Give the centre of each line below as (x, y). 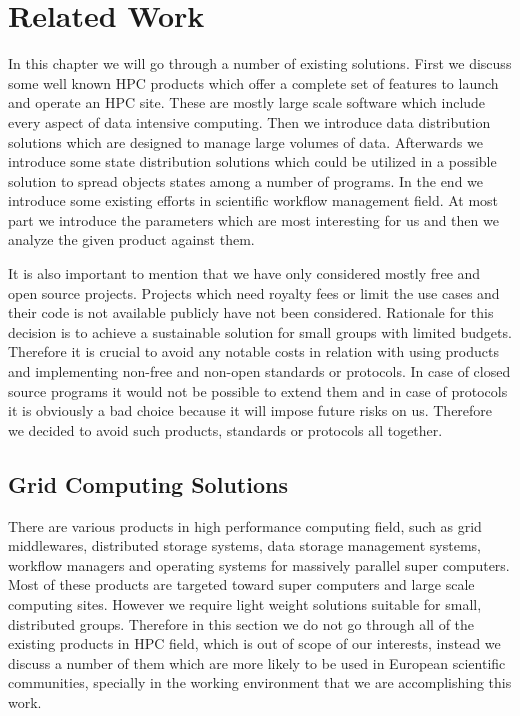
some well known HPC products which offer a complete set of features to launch (253, 82)
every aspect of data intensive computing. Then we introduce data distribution (249, 121)
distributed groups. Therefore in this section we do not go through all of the (241, 623)
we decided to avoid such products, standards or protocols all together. (225, 429)
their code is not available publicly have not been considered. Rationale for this (251, 312)
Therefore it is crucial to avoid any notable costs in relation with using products (253, 351)
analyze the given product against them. (131, 239)
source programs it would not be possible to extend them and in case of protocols (258, 390)
